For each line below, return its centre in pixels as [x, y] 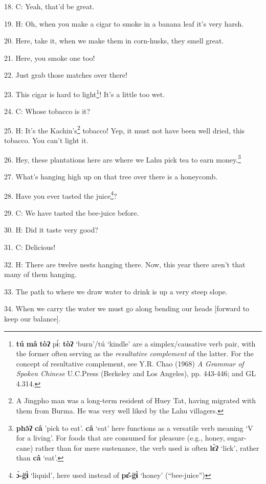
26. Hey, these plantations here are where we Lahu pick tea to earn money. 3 [123, 158]
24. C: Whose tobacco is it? [47, 111]
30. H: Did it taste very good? [51, 230]
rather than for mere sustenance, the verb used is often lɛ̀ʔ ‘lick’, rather [147, 447]
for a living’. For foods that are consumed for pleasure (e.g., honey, [120, 438]
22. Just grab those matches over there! [66, 75]
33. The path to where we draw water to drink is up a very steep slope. [116, 291]
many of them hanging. [40, 274]
